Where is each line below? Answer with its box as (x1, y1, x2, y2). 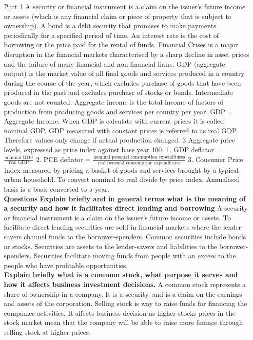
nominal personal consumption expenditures (93, 155, 185, 160)
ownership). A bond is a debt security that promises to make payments (4, 20, 216, 31)
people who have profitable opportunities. (4, 260, 128, 270)
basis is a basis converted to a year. (4, 184, 110, 194)
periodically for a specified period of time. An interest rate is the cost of (4, 30, 219, 40)
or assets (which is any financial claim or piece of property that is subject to (4, 11, 232, 21)
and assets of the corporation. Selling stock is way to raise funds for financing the (4, 298, 247, 308)
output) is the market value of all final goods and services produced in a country (4, 68, 245, 78)
